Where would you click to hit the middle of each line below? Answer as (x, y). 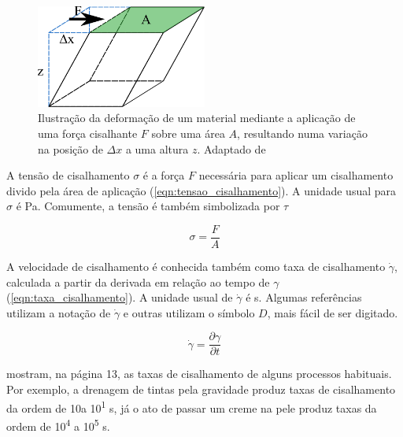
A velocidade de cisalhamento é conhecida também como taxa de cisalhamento (196, 267)
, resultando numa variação (302, 133)
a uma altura (157, 148)
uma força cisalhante (88, 133)
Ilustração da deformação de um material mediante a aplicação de (197, 118)
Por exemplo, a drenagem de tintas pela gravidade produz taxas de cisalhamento (201, 389)
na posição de (70, 148)
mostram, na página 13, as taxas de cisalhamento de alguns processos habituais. (199, 374)
